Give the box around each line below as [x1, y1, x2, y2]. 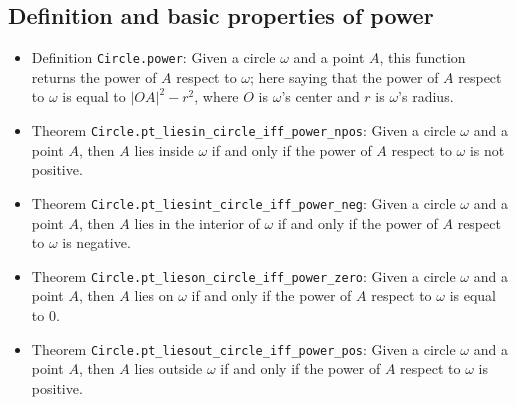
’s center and [281, 86, 360, 107]
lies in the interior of [134, 212, 260, 233]
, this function [379, 47, 466, 68]
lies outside [134, 358, 203, 379]
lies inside [134, 139, 194, 160]
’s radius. [398, 86, 454, 107]
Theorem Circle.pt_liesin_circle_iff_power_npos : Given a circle [31, 120, 456, 141]
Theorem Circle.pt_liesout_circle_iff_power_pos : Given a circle [31, 338, 456, 359]
